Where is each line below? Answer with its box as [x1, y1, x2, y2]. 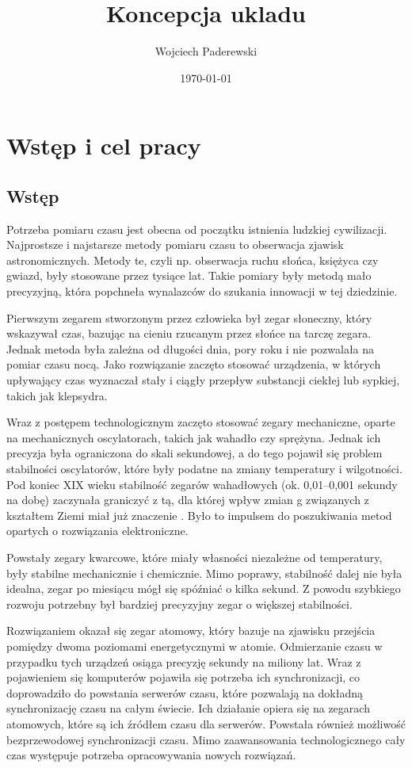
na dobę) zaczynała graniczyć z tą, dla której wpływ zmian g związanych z [6, 491, 369, 508]
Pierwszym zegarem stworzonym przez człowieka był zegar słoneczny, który [6, 309, 372, 326]
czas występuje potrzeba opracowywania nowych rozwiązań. [6, 747, 296, 763]
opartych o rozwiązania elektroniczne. [6, 522, 189, 539]
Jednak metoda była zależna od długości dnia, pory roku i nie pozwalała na [6, 340, 375, 357]
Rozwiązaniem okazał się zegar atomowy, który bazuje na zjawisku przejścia [6, 622, 376, 639]
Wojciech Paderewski [154, 43, 257, 59]
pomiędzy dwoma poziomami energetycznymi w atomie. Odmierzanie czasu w [6, 637, 383, 654]
